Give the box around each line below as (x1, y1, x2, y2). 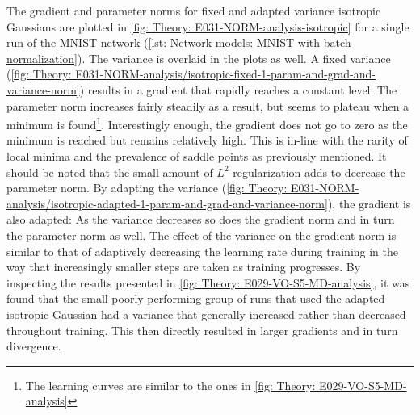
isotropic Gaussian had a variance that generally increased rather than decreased (6, 305, 406, 322)
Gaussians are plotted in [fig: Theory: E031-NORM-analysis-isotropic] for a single (6, 18, 409, 35)
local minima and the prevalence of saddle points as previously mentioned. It (6, 148, 387, 164)
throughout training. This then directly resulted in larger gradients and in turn (6, 321, 398, 338)
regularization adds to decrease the (233, 163, 405, 180)
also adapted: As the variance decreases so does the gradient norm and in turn (6, 211, 395, 228)
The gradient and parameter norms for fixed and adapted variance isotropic (6, 2, 381, 19)
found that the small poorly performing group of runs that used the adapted (6, 290, 385, 307)
